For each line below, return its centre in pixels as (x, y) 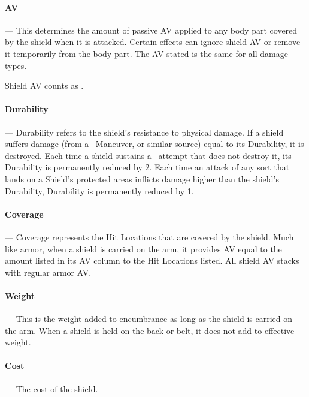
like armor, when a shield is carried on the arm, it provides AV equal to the (143, 249)
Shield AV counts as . (44, 85)
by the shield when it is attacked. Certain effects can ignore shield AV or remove (153, 42)
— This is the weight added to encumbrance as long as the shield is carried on (149, 319)
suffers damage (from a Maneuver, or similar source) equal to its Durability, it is (154, 144)
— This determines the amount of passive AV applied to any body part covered (151, 30)
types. (16, 65)
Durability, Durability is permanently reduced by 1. (99, 190)
